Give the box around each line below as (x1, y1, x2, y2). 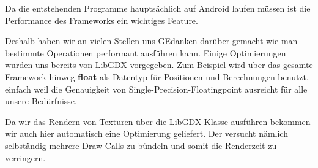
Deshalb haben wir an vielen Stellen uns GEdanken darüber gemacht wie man (5, 34, 298, 47)
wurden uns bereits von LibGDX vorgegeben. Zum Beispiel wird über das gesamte (5, 58, 313, 71)
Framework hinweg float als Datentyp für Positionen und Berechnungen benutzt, (5, 70, 309, 83)
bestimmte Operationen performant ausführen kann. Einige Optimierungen (5, 46, 286, 59)
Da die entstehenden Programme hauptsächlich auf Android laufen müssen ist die (5, 2, 311, 14)
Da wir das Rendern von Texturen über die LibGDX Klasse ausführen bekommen (5, 115, 311, 128)
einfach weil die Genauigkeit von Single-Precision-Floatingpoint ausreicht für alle (5, 82, 308, 95)
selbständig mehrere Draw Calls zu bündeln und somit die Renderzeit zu (5, 139, 277, 151)
